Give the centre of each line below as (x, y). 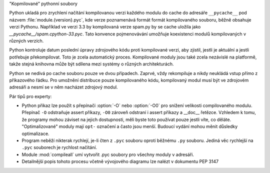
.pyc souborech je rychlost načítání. (59, 147)
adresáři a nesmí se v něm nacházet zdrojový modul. (63, 87)
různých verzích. (26, 40)
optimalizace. (35, 133)
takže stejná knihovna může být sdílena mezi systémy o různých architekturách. (92, 64)
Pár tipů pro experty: (30, 96)
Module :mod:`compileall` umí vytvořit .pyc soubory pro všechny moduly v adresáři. (108, 154)
